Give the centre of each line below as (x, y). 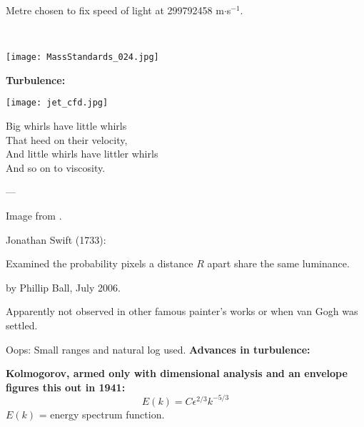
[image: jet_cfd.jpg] (57, 103)
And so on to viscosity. (56, 167)
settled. (22, 325)
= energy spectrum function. (102, 414)
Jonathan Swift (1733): (56, 239)
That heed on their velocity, (67, 139)
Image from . (34, 216)
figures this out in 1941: (66, 387)
